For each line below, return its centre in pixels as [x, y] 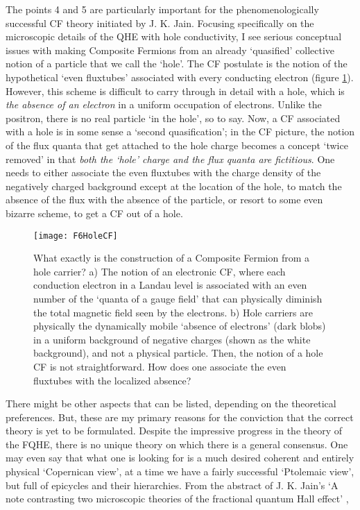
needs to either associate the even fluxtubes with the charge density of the [163, 172]
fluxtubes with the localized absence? [112, 380]
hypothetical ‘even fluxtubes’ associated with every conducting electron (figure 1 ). [180, 77]
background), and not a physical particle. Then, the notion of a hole [178, 353]
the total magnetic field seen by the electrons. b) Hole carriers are [173, 312]
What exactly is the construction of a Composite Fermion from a [171, 258]
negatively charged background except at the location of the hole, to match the [174, 186]
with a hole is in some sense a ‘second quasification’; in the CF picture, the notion [180, 131]
